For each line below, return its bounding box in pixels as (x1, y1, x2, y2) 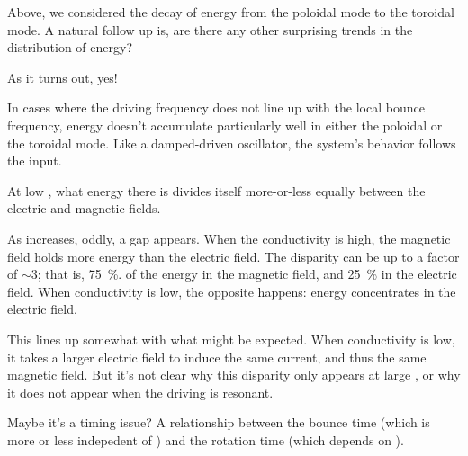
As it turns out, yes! (7, 67, 118, 86)
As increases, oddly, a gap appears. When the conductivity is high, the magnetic (7, 228, 451, 247)
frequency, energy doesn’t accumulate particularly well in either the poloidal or (7, 115, 443, 134)
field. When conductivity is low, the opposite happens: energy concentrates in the (7, 282, 456, 300)
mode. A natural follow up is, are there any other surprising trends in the (7, 20, 413, 39)
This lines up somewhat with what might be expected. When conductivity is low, (7, 329, 455, 348)
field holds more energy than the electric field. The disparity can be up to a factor (7, 246, 460, 265)
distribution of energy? (7, 38, 133, 57)
